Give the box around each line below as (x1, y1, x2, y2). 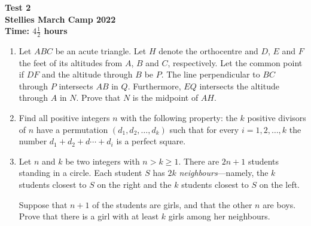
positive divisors (247, 111, 306, 123)
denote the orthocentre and (158, 45, 258, 57)
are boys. (263, 198, 296, 210)
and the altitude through (41, 68, 133, 81)
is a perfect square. (116, 135, 186, 147)
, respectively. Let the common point (167, 56, 303, 69)
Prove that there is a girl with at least (19, 210, 159, 222)
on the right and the (97, 178, 172, 190)
